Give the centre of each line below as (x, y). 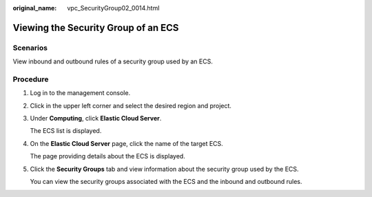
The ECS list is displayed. (66, 131)
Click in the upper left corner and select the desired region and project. (131, 105)
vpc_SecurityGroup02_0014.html (113, 8)
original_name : (35, 8)
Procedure (31, 79)
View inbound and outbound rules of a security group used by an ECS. (113, 61)
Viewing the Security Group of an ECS (96, 28)
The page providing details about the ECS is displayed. (107, 156)
